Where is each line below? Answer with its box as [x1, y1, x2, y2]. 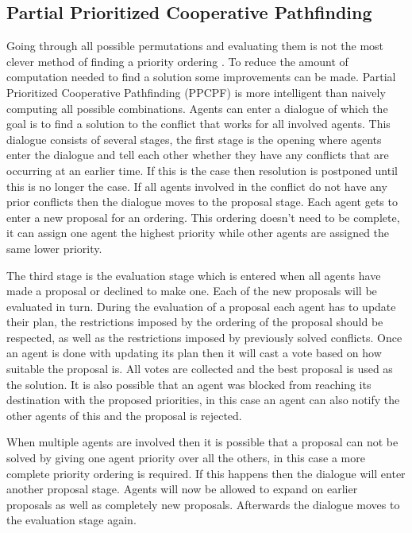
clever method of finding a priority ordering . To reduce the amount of [6, 53, 348, 69]
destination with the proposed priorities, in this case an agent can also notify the [6, 391, 400, 408]
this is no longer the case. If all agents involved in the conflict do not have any [6, 177, 387, 194]
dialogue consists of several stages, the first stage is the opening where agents [6, 130, 382, 147]
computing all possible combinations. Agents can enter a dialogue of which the [6, 99, 388, 116]
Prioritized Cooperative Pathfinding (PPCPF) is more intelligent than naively [6, 84, 386, 100]
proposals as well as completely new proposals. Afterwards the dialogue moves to [6, 496, 400, 512]
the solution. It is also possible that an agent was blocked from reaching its [6, 375, 372, 392]
